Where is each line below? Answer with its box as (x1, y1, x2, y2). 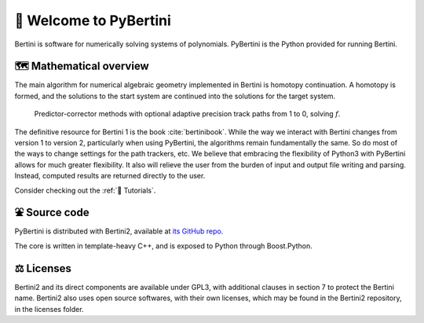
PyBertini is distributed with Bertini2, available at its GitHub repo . (14, 226, 224, 236)
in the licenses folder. (14, 304, 84, 314)
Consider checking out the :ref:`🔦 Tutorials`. (14, 185, 156, 195)
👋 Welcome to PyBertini (14, 12, 172, 29)
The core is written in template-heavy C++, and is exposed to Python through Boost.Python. (14, 240, 313, 251)
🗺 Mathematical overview (14, 60, 149, 73)
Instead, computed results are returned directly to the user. (14, 171, 206, 181)
